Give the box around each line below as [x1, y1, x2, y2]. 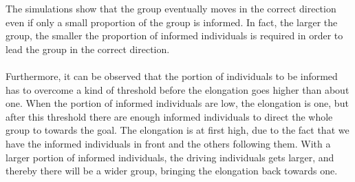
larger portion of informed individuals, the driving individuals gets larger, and [6, 150, 334, 164]
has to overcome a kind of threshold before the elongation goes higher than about [6, 82, 349, 97]
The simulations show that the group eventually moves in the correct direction [6, 1, 336, 15]
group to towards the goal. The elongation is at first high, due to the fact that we [6, 123, 349, 137]
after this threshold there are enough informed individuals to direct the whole [6, 109, 333, 123]
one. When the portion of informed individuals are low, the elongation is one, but [6, 96, 349, 110]
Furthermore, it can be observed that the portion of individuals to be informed [6, 68, 338, 83]
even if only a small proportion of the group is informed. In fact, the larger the [6, 14, 338, 29]
